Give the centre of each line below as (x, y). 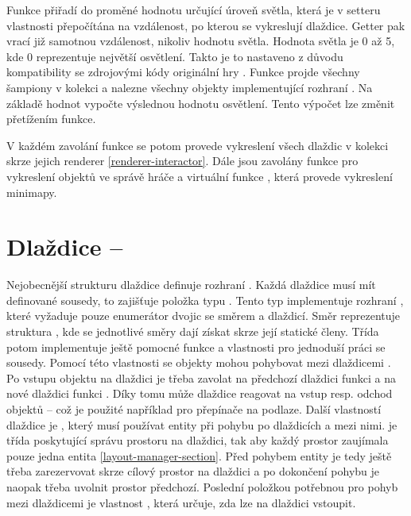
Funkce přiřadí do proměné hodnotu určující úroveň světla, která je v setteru (194, 10)
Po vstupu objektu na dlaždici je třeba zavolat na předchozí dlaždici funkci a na (201, 377)
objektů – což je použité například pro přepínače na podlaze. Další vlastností (194, 409)
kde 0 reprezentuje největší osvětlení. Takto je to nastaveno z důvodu (175, 56)
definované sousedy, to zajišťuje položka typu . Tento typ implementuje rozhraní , (205, 300)
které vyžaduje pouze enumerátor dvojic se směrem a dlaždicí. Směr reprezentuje (204, 316)
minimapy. (32, 192)
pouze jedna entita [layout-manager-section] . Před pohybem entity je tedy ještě (199, 455)
